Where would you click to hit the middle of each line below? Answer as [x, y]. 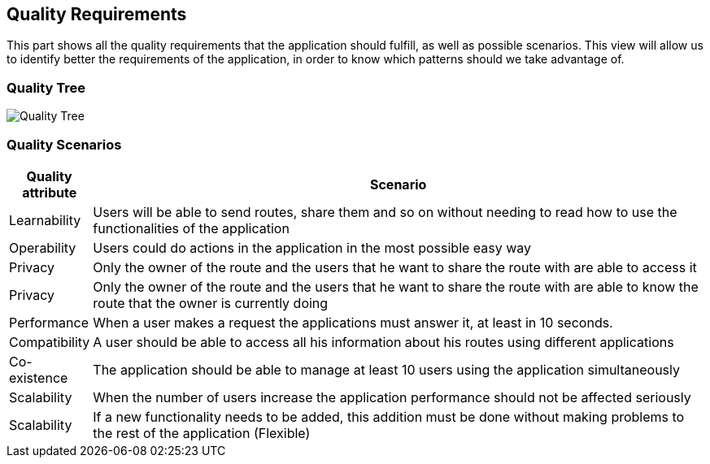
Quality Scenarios [64, 144]
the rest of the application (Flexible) [202, 433]
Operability [43, 247]
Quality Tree [46, 87]
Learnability [45, 220]
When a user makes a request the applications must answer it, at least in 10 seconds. [353, 322]
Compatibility [50, 342]
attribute [50, 192]
